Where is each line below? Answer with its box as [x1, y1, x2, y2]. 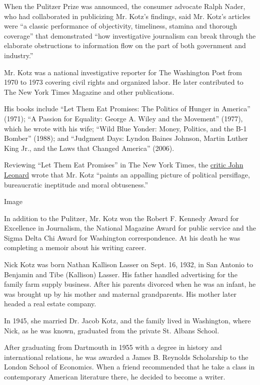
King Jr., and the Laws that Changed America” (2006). [4, 142, 174, 153]
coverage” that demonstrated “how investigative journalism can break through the [4, 30, 256, 41]
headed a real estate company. [4, 298, 96, 309]
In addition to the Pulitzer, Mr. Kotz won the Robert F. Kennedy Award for [4, 213, 239, 223]
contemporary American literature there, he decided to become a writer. [4, 371, 225, 381]
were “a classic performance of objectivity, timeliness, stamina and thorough [4, 21, 237, 31]
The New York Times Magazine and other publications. [4, 86, 174, 97]
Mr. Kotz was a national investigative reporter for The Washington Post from [4, 67, 242, 77]
